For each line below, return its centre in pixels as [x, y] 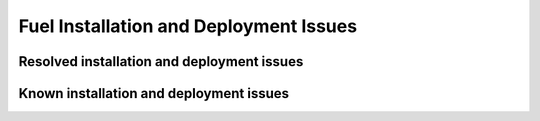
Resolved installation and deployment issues [161, 61]
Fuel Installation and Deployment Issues [188, 26]
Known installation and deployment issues [154, 93]
